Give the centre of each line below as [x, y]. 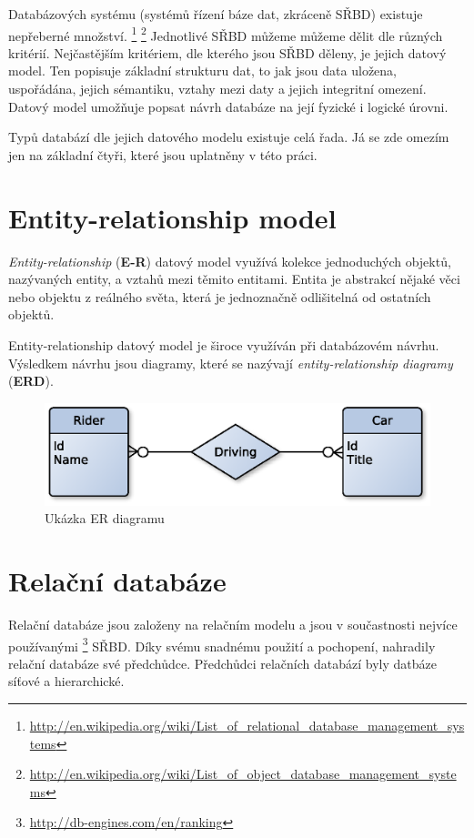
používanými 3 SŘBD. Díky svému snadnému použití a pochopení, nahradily [222, 644]
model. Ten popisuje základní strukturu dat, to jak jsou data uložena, [202, 71]
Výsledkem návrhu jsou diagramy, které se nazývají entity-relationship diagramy [231, 363]
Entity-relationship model [172, 217]
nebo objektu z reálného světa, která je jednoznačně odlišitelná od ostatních [220, 296]
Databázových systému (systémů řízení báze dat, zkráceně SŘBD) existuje [216, 14]
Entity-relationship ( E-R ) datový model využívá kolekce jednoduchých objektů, [230, 261]
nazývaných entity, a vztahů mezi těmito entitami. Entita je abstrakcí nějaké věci [234, 279]
